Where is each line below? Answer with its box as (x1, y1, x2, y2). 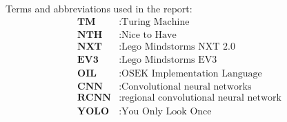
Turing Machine (121, 17, 190, 27)
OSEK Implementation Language (121, 68, 262, 79)
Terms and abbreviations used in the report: (6, 1, 192, 15)
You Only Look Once (121, 106, 212, 116)
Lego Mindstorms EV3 (121, 54, 217, 65)
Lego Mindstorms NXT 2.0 (121, 41, 235, 52)
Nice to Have (121, 30, 177, 40)
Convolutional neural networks (121, 81, 252, 92)
